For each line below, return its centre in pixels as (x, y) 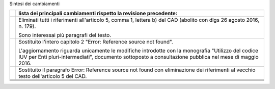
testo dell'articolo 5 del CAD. (53, 76)
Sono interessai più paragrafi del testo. (65, 35)
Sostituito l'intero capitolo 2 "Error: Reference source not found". (96, 42)
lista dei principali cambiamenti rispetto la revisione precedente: (98, 14)
